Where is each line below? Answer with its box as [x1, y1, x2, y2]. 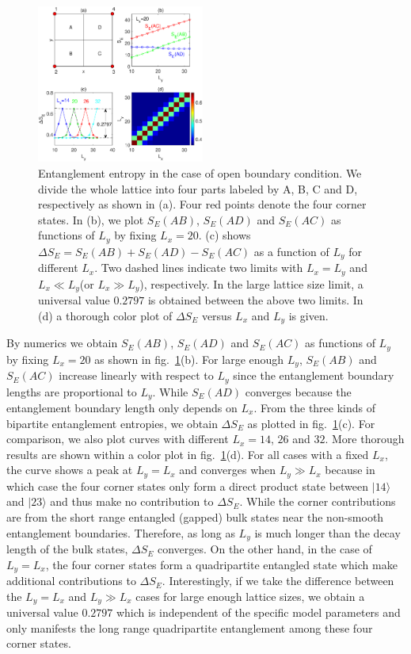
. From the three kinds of [253, 400, 376, 416]
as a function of [253, 243, 329, 259]
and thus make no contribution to [50, 493, 214, 510]
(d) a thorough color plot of [38, 307, 173, 323]
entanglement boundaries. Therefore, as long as [6, 524, 235, 541]
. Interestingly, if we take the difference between [162, 572, 394, 589]
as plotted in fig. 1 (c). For [247, 415, 375, 431]
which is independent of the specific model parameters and [116, 604, 401, 621]
